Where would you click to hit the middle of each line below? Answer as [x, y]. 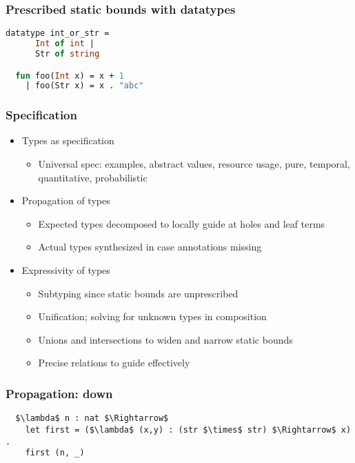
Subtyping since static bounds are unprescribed [138, 293]
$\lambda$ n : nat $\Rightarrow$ [92, 418]
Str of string [67, 53]
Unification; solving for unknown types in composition [152, 316]
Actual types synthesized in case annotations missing [150, 247]
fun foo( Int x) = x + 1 [70, 76]
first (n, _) [55, 453]
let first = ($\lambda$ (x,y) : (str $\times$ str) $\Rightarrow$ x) [188, 430]
